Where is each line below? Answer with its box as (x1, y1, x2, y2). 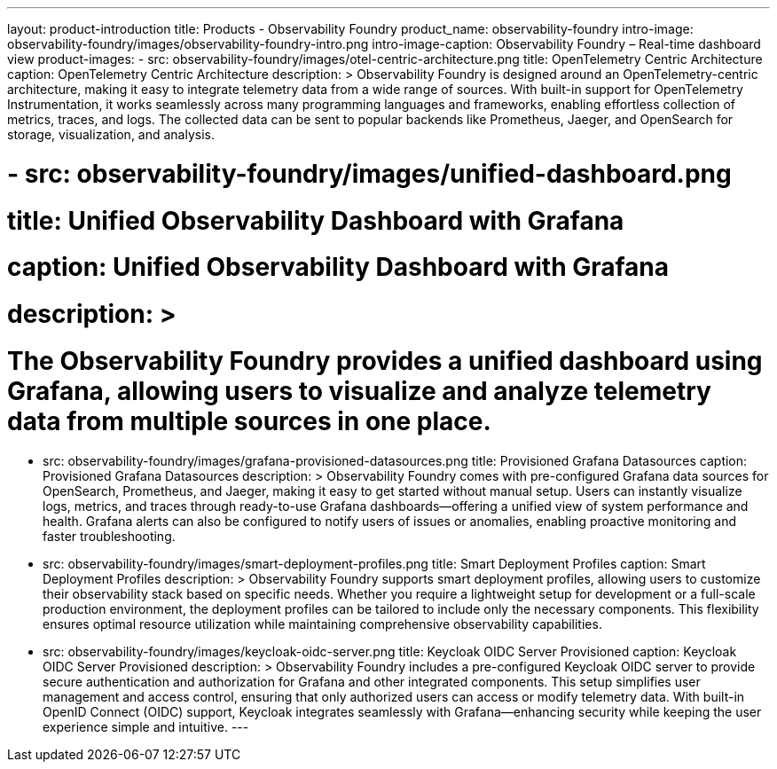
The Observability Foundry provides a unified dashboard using (7, 345, 763, 376)
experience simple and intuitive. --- (43, 718, 249, 734)
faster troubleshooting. (43, 528, 176, 544)
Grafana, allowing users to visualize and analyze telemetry (7, 375, 711, 406)
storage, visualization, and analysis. (7, 127, 216, 142)
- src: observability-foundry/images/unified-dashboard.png (7, 158, 732, 189)
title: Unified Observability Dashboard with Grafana (7, 205, 624, 236)
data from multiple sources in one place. (7, 405, 491, 436)
